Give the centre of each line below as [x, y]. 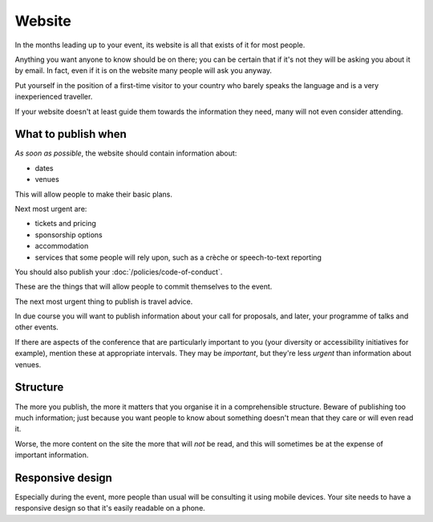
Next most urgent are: [51, 208]
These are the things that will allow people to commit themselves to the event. [144, 287]
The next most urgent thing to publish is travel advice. [104, 301]
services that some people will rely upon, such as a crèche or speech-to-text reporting [178, 257]
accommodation [62, 246]
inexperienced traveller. [54, 97]
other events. [37, 327]
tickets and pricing [65, 224]
